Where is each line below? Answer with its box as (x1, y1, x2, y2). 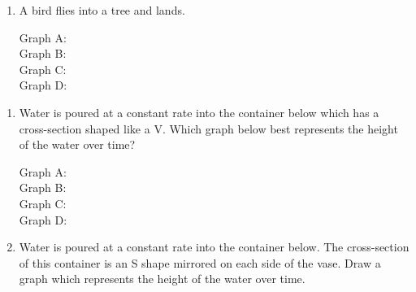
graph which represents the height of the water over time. (19, 270, 305, 287)
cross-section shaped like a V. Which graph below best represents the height (19, 120, 398, 137)
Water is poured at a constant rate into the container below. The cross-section (19, 238, 409, 255)
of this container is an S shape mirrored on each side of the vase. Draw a (19, 254, 381, 271)
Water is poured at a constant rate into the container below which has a (19, 103, 379, 120)
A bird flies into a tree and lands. (19, 2, 185, 18)
